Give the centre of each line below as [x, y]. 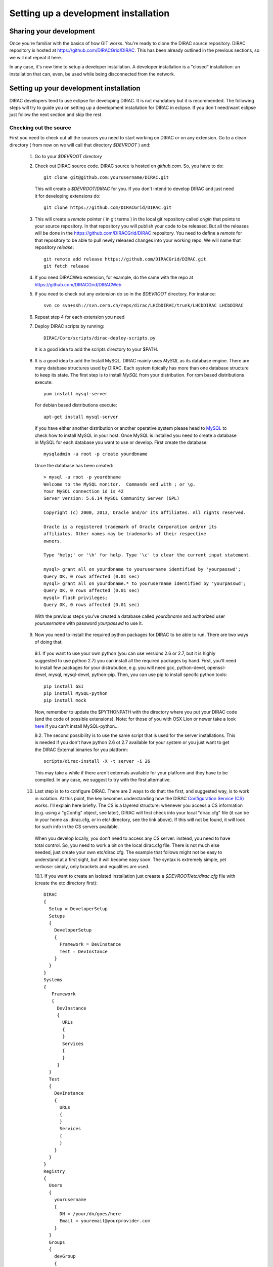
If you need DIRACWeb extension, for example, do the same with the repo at [114, 277]
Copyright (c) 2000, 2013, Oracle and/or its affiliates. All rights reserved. [145, 513]
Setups [57, 916]
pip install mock [65, 700]
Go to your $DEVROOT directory [68, 157]
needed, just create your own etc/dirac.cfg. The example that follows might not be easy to [128, 852]
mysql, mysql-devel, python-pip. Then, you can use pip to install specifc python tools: [138, 675]
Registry [54, 1171]
